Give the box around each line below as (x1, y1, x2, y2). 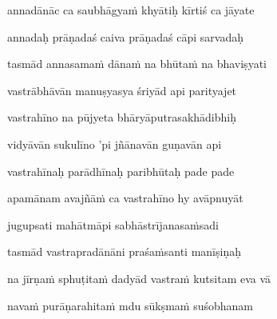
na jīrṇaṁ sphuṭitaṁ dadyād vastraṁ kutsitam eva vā (7, 269, 271, 286)
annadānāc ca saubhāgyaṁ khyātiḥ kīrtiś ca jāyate (7, 2, 255, 18)
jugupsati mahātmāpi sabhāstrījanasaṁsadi (7, 216, 219, 233)
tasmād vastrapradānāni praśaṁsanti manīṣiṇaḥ (7, 243, 241, 260)
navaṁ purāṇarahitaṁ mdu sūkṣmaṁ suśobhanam (7, 297, 254, 313)
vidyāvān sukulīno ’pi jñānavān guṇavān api (7, 135, 222, 152)
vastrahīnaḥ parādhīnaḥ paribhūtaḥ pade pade (7, 162, 235, 179)
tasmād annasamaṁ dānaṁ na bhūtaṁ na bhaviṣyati (7, 55, 267, 72)
